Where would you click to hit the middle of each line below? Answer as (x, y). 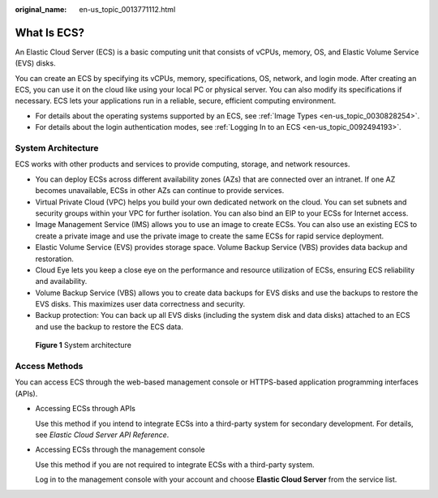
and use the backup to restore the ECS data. (109, 326)
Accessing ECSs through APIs (85, 409)
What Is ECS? (50, 32)
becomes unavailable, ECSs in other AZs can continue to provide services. (160, 191)
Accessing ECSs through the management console (120, 449)
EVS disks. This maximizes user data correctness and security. (140, 304)
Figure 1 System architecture (83, 346)
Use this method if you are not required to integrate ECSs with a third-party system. (175, 464)
